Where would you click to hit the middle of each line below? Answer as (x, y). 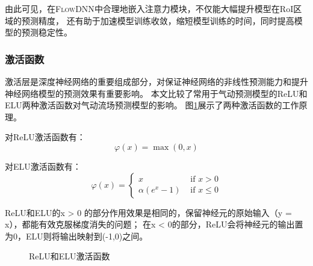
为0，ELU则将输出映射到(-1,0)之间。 (76, 236)
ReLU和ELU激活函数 (70, 256)
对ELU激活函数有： (43, 166)
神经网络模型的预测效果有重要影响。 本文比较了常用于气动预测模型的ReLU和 (156, 93)
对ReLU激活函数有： (45, 137)
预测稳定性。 (47, 32)
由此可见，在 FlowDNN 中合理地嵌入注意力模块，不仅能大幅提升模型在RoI (149, 8)
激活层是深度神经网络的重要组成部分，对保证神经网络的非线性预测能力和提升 (156, 81)
